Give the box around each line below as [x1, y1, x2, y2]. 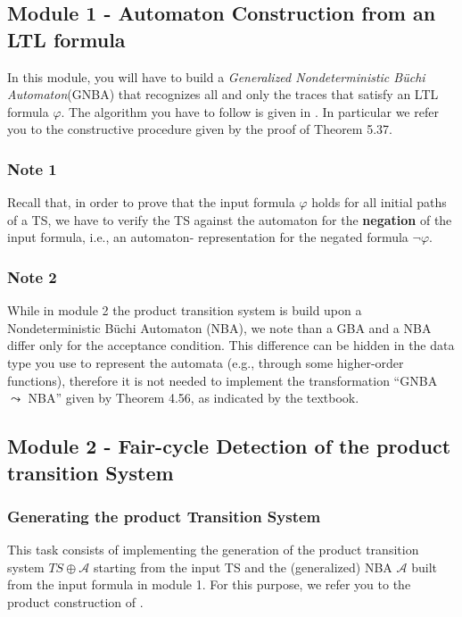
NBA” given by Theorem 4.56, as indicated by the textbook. [28, 388, 359, 407]
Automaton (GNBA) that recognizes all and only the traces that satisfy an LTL [7, 85, 439, 104]
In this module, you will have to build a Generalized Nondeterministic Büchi [7, 67, 425, 86]
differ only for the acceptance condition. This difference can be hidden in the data [7, 336, 455, 354]
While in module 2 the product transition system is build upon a [7, 301, 362, 320]
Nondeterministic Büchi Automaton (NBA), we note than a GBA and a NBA [7, 318, 432, 337]
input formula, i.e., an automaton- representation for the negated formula [7, 228, 408, 246]
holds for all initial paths [311, 193, 447, 212]
